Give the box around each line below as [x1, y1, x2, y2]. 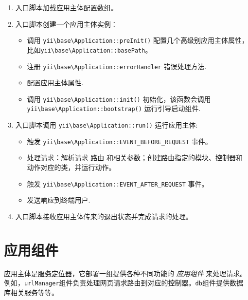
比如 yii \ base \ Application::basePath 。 [27, 44, 152, 55]
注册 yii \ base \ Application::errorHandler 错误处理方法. [27, 61, 207, 71]
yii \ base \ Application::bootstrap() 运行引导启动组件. [27, 103, 201, 113]
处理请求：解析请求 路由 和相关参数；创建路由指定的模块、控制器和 [27, 152, 243, 163]
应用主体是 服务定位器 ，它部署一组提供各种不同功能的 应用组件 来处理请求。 [4, 268, 247, 278]
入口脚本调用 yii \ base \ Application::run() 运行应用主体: [15, 120, 198, 130]
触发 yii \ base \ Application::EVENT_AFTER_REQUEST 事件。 [27, 178, 209, 188]
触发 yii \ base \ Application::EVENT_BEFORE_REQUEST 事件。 [27, 136, 212, 146]
